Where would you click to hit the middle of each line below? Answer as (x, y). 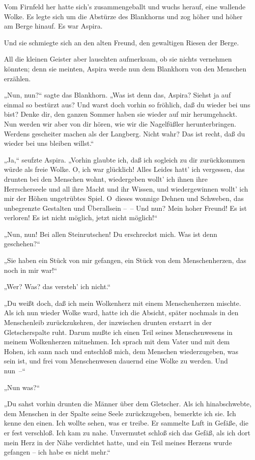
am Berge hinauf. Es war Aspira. (53, 26)
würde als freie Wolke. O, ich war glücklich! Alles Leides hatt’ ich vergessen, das (124, 169)
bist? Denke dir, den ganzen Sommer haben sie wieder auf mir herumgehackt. (121, 114)
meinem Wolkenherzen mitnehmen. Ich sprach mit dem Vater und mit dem (117, 342)
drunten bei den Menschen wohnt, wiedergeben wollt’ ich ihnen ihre (106, 179)
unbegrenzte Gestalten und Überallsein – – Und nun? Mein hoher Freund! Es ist (126, 208)
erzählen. (17, 78)
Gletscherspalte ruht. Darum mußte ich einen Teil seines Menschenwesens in (118, 332)
